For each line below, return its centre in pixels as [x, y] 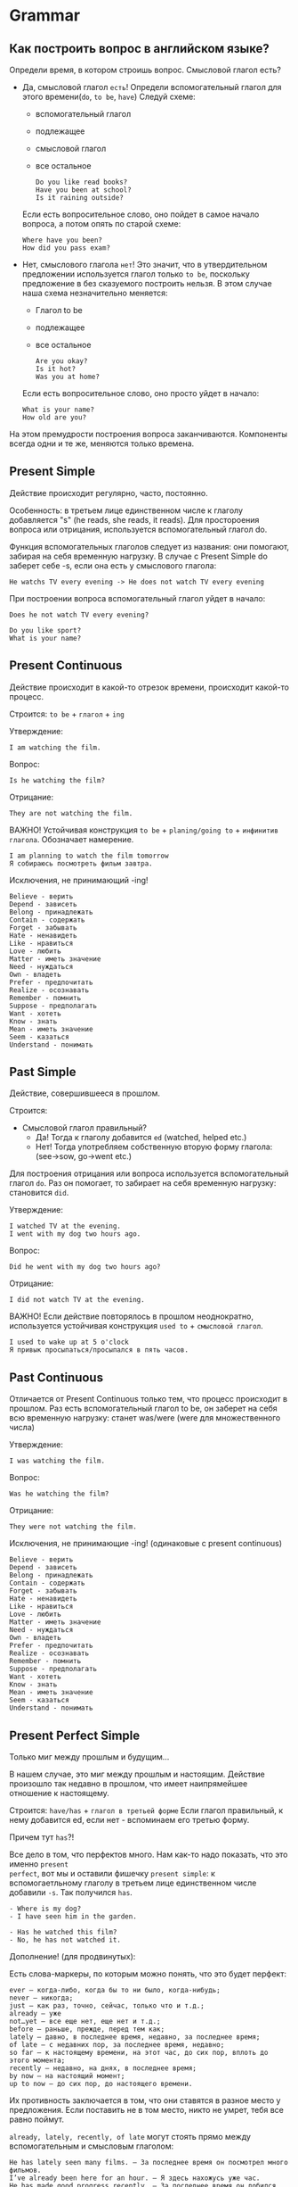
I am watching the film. [55, 747]
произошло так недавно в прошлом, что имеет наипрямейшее [129, 1784]
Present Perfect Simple [75, 1735]
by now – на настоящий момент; [67, 2076]
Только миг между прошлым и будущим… [89, 1757]
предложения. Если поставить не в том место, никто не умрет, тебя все [147, 2110]
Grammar [45, 16]
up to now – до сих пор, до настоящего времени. [101, 2084]
